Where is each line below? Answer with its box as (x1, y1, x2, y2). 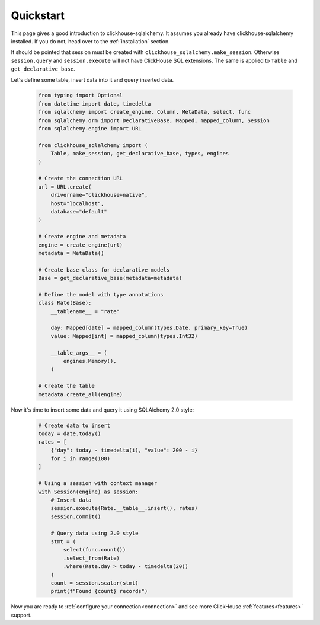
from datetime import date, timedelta (38, 100, 151, 107)
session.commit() (50, 513, 101, 520)
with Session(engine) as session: (38, 488, 139, 495)
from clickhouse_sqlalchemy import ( (38, 142, 148, 148)
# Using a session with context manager (38, 480, 157, 487)
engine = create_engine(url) (38, 241, 123, 248)
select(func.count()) (63, 546, 126, 553)
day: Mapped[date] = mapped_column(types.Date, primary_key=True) (50, 324, 248, 331)
